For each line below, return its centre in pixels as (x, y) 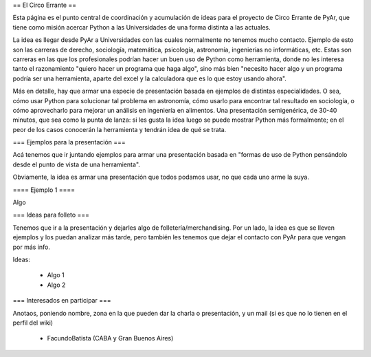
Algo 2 (56, 285)
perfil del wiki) (33, 323)
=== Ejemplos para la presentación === (69, 142)
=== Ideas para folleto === (51, 215)
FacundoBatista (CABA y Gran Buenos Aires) (110, 338)
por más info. (32, 247)
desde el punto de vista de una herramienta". (77, 164)
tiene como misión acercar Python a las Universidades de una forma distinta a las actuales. (142, 27)
